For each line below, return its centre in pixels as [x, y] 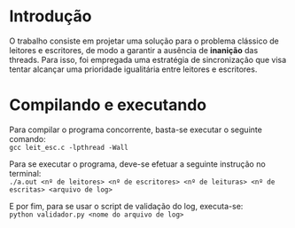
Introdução [50, 16]
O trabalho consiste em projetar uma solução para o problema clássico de [144, 41]
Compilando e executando [108, 105]
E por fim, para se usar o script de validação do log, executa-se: [126, 206]
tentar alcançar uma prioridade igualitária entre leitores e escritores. [133, 69]
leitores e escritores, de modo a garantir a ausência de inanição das [134, 50]
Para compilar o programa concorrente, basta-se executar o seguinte [136, 130]
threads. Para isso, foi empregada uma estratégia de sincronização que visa [148, 59]
